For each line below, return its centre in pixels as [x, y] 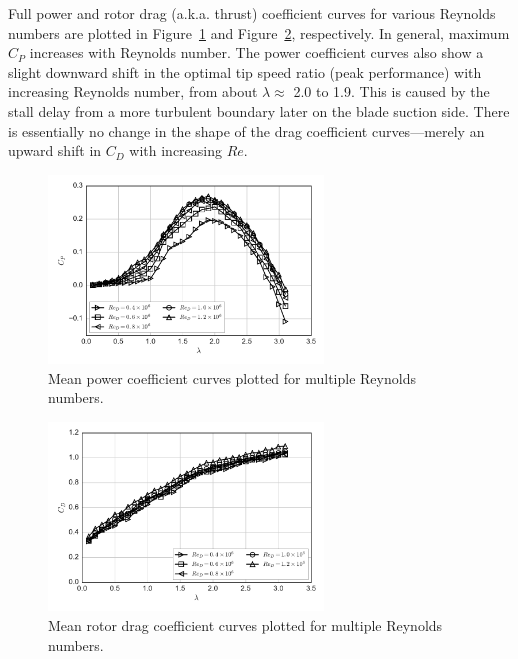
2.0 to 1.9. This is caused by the [391, 91]
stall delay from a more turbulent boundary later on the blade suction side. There [259, 110]
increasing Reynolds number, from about [133, 91]
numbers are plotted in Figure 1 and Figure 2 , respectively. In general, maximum [259, 32]
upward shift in [55, 150]
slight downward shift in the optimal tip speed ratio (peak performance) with [245, 71]
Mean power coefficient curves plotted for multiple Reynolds [232, 377]
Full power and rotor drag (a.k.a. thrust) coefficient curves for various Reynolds [252, 13]
